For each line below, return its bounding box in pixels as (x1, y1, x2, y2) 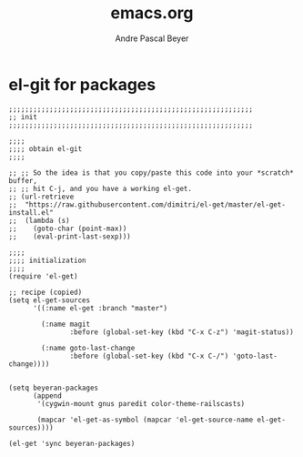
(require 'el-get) (8, 271, 78, 280)
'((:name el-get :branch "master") (32, 303, 168, 312)
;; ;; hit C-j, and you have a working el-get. (8, 184, 193, 193)
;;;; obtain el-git (8, 144, 83, 153)
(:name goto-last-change (41, 343, 136, 352)
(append (32, 391, 63, 401)
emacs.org (110, 3, 194, 24)
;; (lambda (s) (8, 216, 70, 225)
